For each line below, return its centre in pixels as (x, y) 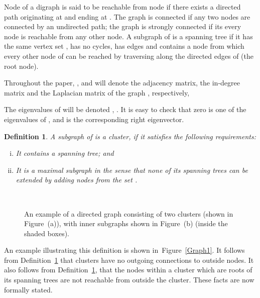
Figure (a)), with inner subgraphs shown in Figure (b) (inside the (126, 223)
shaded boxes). (47, 233)
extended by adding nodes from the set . (77, 180)
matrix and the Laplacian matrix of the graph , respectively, (97, 92)
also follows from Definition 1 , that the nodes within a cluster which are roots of (128, 270)
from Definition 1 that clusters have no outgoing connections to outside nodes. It (129, 260)
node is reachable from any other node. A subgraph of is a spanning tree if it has (128, 36)
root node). (21, 66)
